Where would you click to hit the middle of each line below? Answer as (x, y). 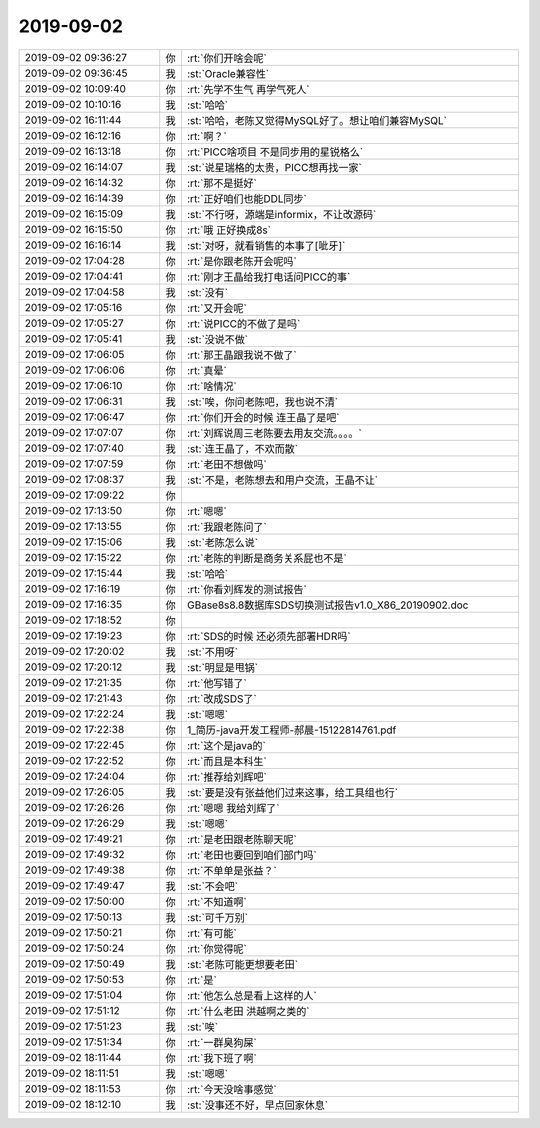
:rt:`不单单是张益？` (231, 870)
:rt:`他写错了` (216, 683)
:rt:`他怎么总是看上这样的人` (251, 995)
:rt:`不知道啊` (216, 902)
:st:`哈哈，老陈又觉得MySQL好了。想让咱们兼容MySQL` (316, 120)
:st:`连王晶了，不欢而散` (242, 448)
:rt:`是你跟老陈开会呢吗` (241, 261)
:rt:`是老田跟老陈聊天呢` (241, 839)
